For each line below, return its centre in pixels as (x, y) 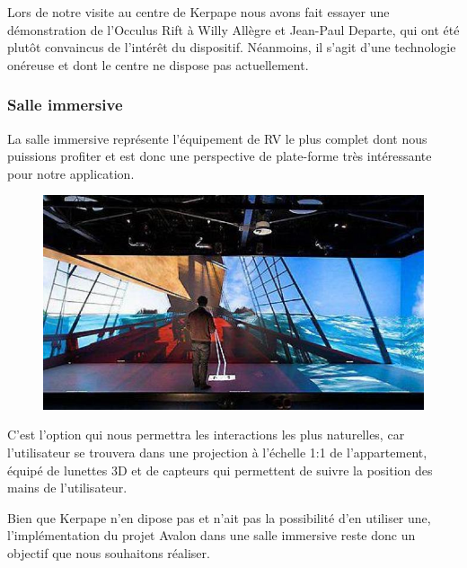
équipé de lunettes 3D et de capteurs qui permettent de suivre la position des (220, 470)
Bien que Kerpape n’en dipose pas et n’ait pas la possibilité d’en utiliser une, (219, 517)
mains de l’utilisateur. (67, 488)
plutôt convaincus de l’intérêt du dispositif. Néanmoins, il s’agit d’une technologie (232, 47)
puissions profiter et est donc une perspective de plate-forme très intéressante (220, 156)
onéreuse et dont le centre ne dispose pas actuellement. (158, 64)
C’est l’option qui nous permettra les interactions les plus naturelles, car (206, 435)
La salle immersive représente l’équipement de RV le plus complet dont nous (217, 138)
